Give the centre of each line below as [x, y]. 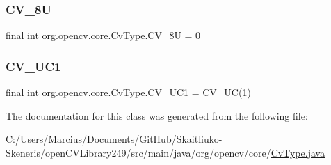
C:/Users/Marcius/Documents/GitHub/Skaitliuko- [114, 139]
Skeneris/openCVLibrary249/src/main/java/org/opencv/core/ [138, 152]
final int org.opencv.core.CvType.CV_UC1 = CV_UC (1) [128, 92]
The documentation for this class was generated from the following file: [157, 115]
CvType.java [298, 152]
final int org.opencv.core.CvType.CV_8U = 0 [103, 35]
